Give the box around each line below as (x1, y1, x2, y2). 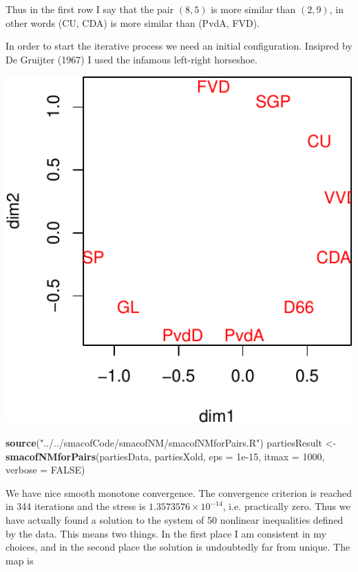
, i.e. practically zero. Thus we (222, 499, 350, 513)
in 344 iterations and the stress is (6, 499, 146, 513)
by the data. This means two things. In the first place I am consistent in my (6, 526, 326, 540)
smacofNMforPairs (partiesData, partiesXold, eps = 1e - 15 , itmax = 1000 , (6, 449, 325, 463)
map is (6, 553, 34, 567)
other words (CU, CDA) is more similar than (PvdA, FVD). (6, 15, 260, 30)
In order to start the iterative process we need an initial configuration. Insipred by (6, 39, 352, 53)
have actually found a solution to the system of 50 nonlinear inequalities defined (6, 512, 344, 527)
